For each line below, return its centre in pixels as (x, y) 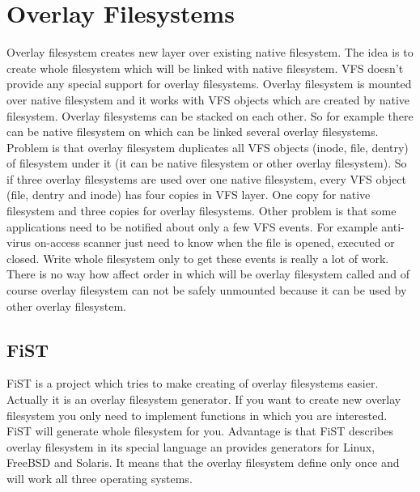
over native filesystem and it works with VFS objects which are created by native (208, 99)
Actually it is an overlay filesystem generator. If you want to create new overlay (204, 399)
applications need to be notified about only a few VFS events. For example (192, 226)
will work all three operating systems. (100, 478)
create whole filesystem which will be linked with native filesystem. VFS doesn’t (205, 68)
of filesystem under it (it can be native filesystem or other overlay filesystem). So (207, 163)
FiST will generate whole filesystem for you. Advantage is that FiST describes (200, 431)
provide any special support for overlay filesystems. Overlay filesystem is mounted (209, 84)
